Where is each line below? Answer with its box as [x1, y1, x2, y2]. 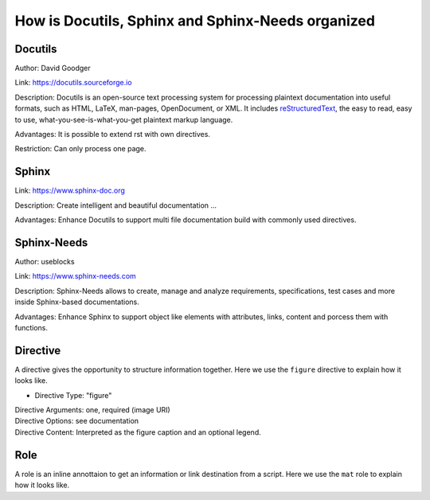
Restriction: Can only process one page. [14, 144, 147, 154]
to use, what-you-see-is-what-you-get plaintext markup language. [14, 115, 233, 124]
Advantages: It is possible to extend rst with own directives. [14, 130, 211, 139]
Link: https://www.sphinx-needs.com [14, 271, 137, 281]
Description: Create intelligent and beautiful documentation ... [14, 200, 217, 210]
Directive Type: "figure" [34, 390, 112, 400]
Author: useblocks [14, 257, 75, 266]
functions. [14, 322, 48, 332]
